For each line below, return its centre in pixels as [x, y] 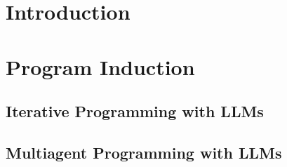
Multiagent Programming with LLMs [144, 152]
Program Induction [100, 66]
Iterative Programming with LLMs [135, 111]
